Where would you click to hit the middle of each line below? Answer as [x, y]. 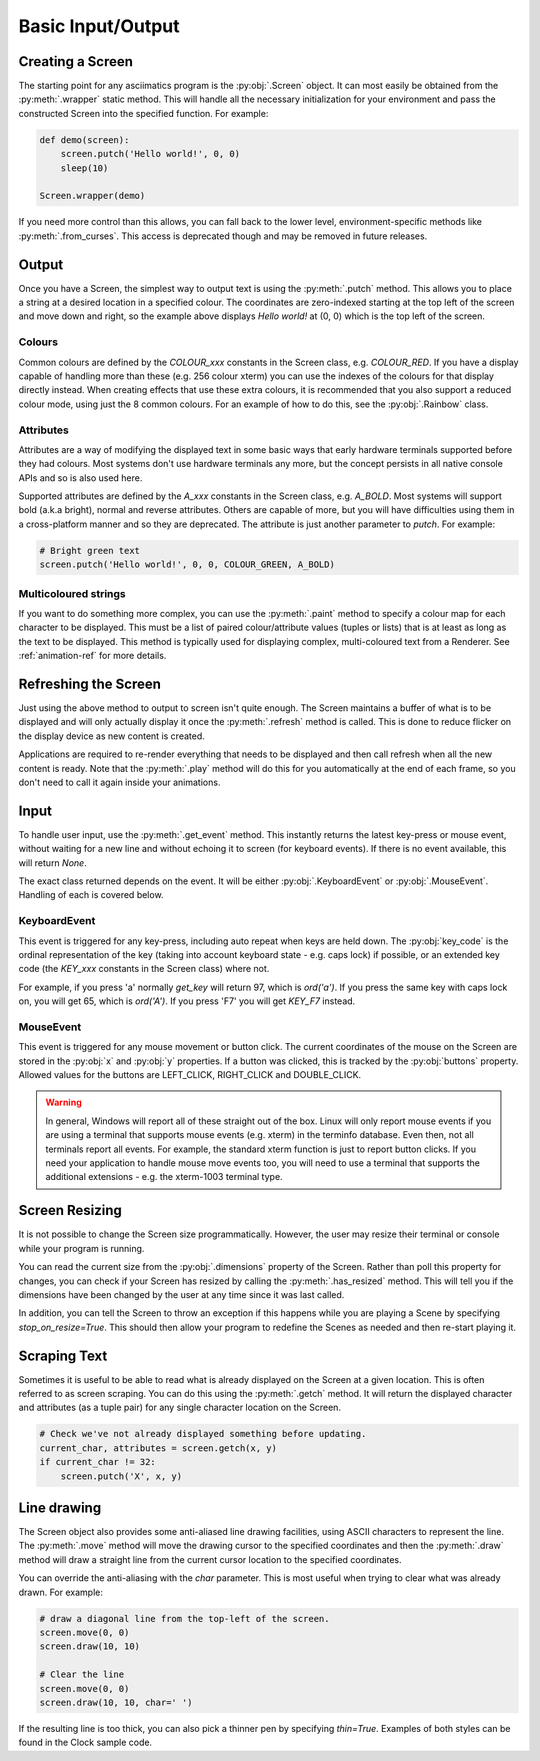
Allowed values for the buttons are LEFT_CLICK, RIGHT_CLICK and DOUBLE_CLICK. [190, 1075]
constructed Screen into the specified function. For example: [143, 113]
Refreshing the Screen [90, 683]
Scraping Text [63, 1355]
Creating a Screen [76, 61]
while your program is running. [81, 1248]
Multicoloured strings [72, 593]
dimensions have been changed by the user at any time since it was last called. [181, 1294]
